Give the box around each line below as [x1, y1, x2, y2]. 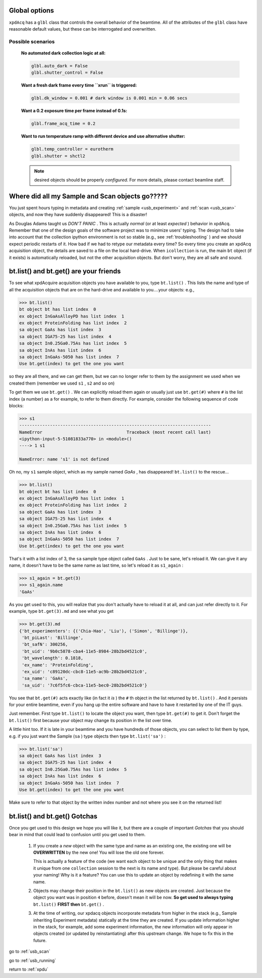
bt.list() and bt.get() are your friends [9, 267, 121, 275]
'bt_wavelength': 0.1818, [22, 656, 83, 661]
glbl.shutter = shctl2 [31, 153, 85, 159]
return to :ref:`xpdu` [9, 966, 49, 972]
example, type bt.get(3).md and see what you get [9, 608, 114, 614]
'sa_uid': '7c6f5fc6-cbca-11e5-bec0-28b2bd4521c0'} [22, 682, 147, 688]
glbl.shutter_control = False [31, 70, 103, 75]
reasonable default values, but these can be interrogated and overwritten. [9, 26, 157, 32]
